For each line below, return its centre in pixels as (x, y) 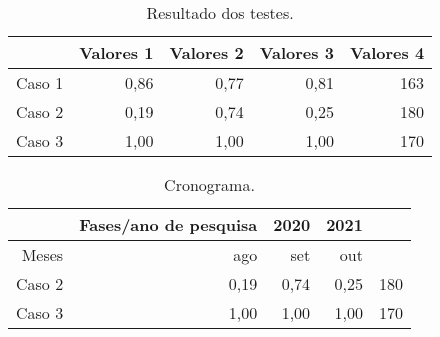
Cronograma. (209, 184)
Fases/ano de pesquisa (168, 224)
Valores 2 (206, 52)
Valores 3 (296, 52)
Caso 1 (40, 82)
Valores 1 (116, 52)
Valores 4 (387, 52)
